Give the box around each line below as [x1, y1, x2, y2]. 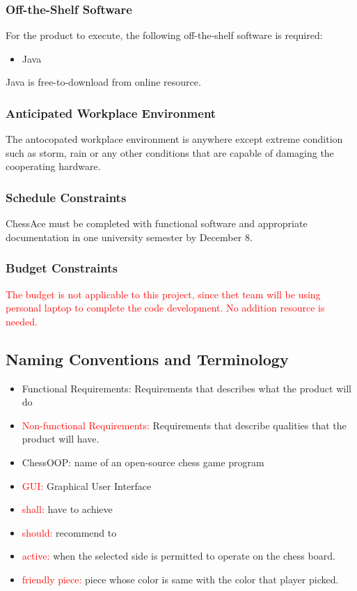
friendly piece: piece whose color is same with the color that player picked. [22, 571, 339, 586]
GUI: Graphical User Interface [22, 478, 152, 493]
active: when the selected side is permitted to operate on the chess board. [22, 548, 335, 563]
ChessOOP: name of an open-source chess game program [22, 454, 264, 469]
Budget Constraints [6, 259, 118, 277]
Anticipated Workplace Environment [6, 104, 216, 121]
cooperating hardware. [6, 159, 101, 174]
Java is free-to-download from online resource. [6, 75, 201, 89]
